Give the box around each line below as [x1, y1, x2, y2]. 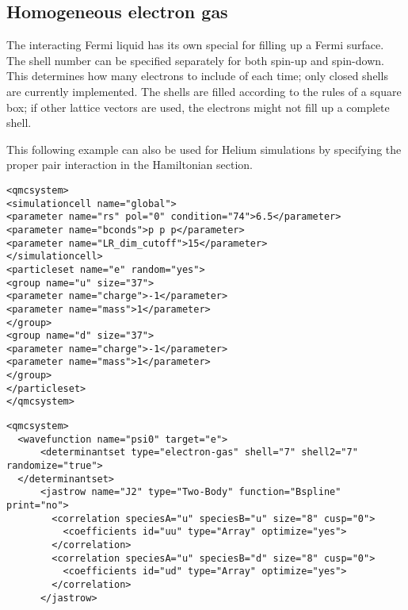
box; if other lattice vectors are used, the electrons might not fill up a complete [6, 98, 390, 115]
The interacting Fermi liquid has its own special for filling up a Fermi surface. [6, 36, 384, 53]
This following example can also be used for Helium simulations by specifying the [6, 140, 402, 157]
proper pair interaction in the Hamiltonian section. [6, 156, 253, 173]
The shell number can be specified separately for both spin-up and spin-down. [6, 52, 384, 68]
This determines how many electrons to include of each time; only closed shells [6, 67, 388, 84]
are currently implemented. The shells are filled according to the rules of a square [6, 82, 402, 99]
